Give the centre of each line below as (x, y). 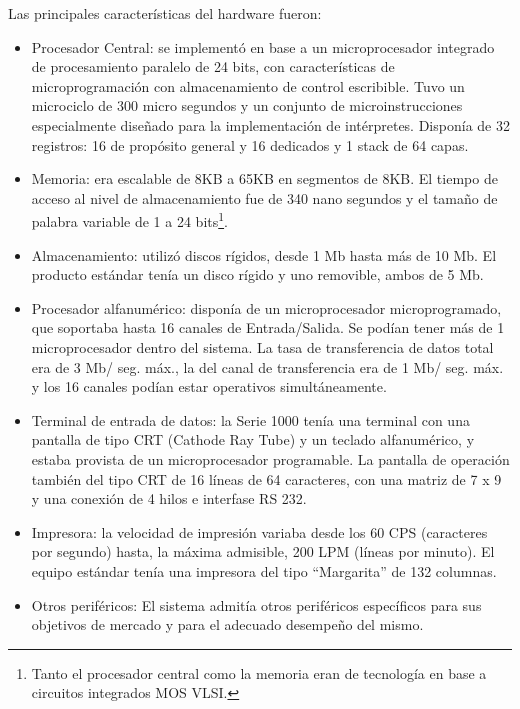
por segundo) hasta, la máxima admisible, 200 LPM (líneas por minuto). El (263, 551)
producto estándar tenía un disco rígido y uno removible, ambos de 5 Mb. (257, 274)
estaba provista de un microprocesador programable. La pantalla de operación (270, 458)
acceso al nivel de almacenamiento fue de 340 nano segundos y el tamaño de (264, 197)
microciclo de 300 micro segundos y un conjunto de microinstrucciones (247, 105)
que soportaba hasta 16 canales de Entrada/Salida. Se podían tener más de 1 (268, 327)
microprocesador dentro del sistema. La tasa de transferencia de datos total (262, 346)
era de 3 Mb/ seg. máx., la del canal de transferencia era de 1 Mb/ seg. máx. (267, 366)
